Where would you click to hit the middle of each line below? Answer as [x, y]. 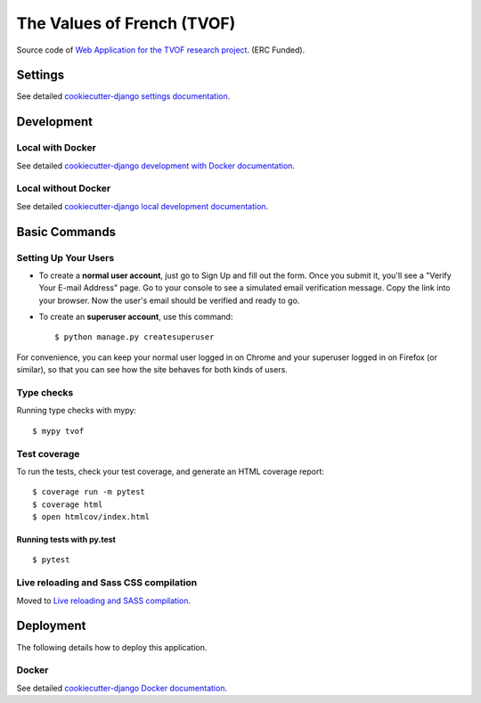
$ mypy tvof [58, 431]
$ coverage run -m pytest [89, 492]
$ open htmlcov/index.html [91, 517]
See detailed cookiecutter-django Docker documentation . [122, 688]
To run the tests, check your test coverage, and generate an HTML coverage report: [171, 471]
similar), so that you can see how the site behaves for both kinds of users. [152, 370]
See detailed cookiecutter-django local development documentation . [143, 206]
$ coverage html [68, 504]
